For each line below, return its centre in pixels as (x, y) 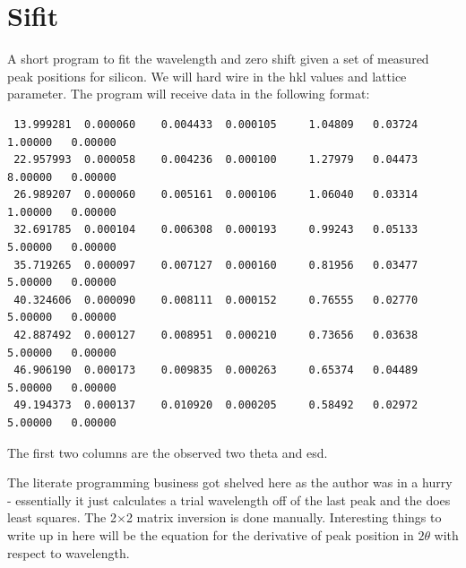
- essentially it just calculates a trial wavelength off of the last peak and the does (229, 499)
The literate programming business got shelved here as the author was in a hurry (230, 482)
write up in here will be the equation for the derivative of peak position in (211, 534)
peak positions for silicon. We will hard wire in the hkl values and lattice (207, 76)
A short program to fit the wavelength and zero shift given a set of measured (218, 59)
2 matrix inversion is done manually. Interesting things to (284, 517)
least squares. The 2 (62, 517)
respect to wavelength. (69, 552)
